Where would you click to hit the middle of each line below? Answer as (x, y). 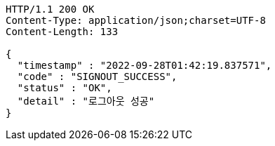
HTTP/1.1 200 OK (50, 9)
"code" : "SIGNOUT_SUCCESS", (97, 77)
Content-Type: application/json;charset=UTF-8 (136, 20)
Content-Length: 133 (62, 32)
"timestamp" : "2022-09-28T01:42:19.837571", (145, 65)
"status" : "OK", (65, 88)
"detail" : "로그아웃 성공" (86, 101)
